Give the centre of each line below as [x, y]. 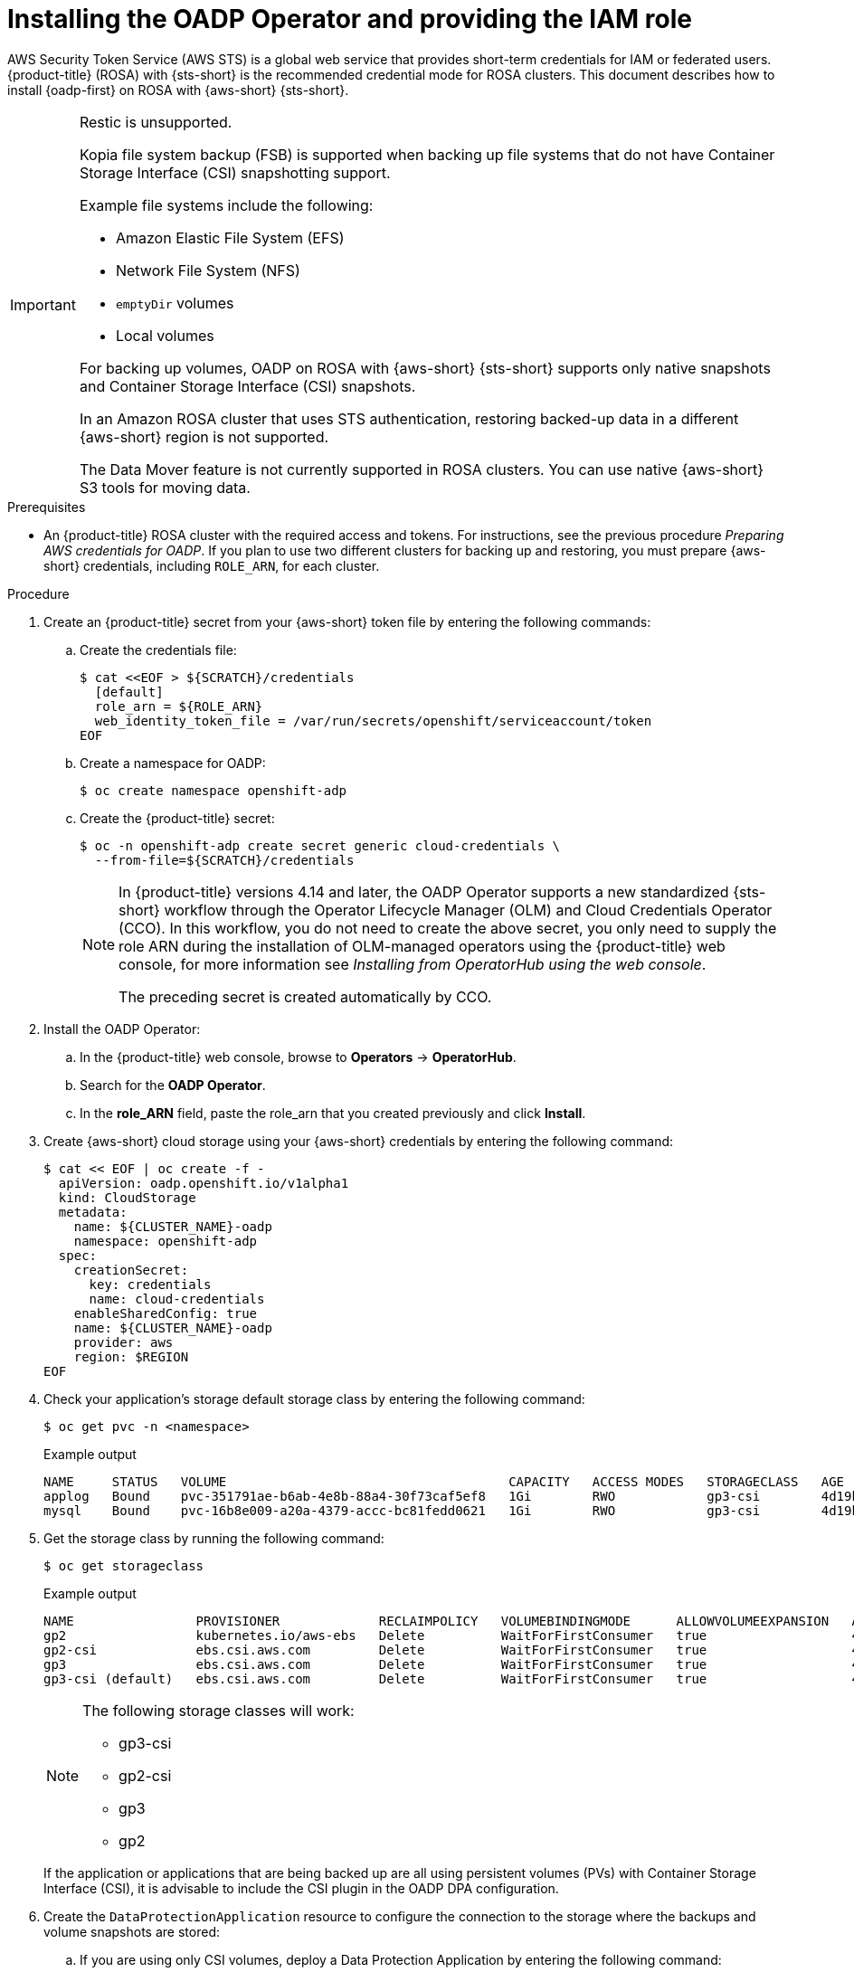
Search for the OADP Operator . [173, 1085]
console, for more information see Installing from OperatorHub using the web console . [413, 964]
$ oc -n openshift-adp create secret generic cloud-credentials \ [320, 845]
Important [43, 304]
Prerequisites [47, 507]
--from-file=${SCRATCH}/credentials [224, 860]
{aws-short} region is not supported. [204, 436]
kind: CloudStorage [127, 1197]
